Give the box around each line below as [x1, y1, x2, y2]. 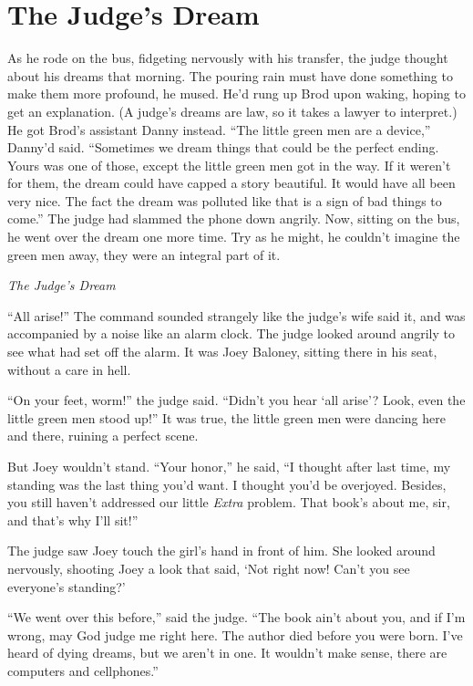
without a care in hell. [7, 359, 131, 379]
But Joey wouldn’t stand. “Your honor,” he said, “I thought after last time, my [7, 457, 451, 475]
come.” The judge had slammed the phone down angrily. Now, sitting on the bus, [7, 209, 460, 228]
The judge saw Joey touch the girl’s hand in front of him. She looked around [7, 541, 436, 560]
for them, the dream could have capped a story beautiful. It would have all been [7, 173, 456, 192]
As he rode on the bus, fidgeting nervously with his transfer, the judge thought [7, 48, 448, 68]
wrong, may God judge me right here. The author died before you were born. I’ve [7, 625, 463, 644]
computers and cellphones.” [7, 660, 159, 680]
